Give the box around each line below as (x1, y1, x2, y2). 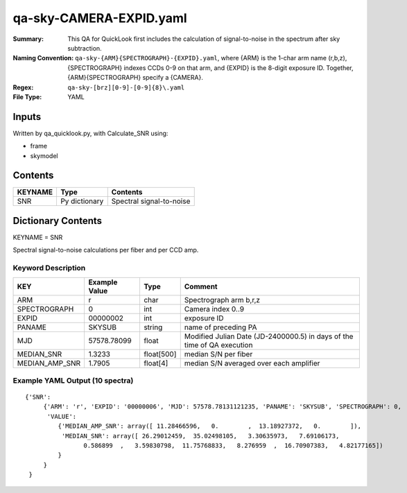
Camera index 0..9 (184, 304, 245, 313)
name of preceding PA (184, 322, 257, 332)
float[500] (143, 349, 177, 358)
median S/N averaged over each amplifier (184, 358, 320, 367)
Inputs (12, 111, 42, 123)
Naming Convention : (12, 54, 74, 62)
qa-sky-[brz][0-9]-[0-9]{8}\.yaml (67, 83, 185, 92)
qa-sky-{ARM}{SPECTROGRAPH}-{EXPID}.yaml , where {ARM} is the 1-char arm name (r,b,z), (75, 54, 347, 62)
